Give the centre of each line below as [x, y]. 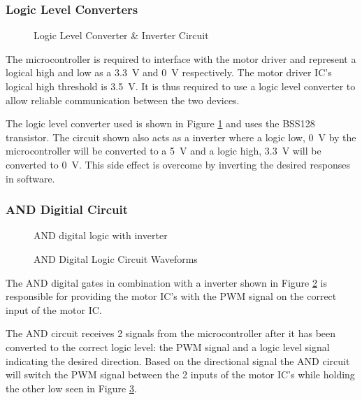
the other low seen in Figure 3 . [71, 388]
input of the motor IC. [54, 309]
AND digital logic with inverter [101, 235]
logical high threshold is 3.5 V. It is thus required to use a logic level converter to [181, 86]
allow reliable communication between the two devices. [123, 100]
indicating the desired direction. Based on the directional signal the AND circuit [178, 360]
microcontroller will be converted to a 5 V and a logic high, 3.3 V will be [164, 151]
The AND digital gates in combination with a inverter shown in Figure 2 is [167, 282]
